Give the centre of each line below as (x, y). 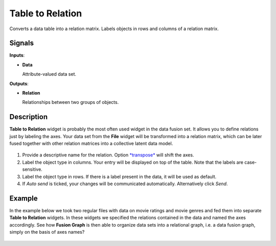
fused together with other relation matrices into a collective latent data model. (91, 144)
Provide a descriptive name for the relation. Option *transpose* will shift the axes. (108, 155)
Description (29, 117)
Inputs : (17, 55)
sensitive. (32, 169)
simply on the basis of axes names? (47, 232)
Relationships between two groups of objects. (71, 102)
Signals (22, 43)
